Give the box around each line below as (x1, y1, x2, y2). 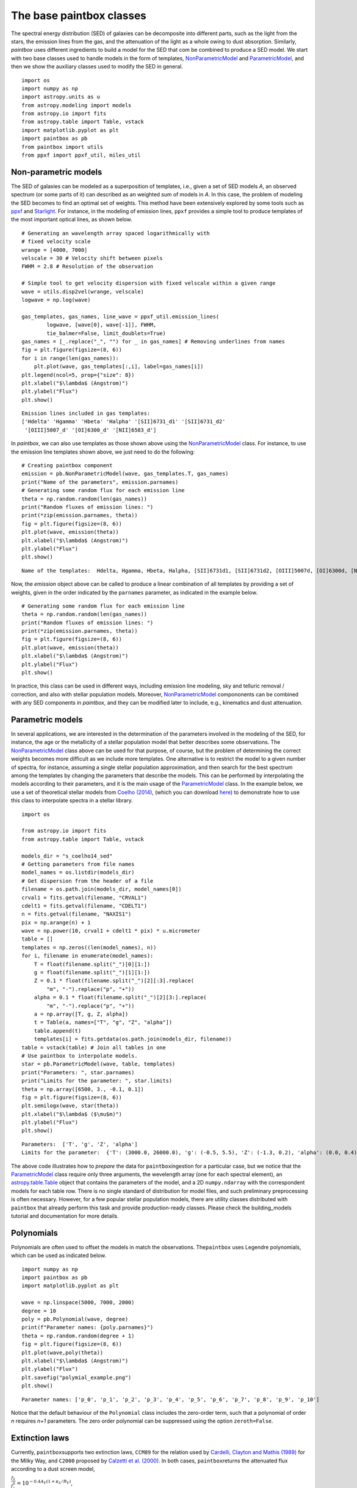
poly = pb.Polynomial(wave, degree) (21, 1316, 129, 1323)
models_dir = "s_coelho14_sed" (21, 852, 113, 859)
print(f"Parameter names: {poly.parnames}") (21, 1324, 154, 1331)
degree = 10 (21, 1307, 57, 1314)
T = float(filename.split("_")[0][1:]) (33, 961, 151, 967)
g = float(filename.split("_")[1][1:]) (33, 969, 151, 976)
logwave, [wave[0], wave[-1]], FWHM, (46, 321, 157, 329)
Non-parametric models (11, 167, 102, 177)
